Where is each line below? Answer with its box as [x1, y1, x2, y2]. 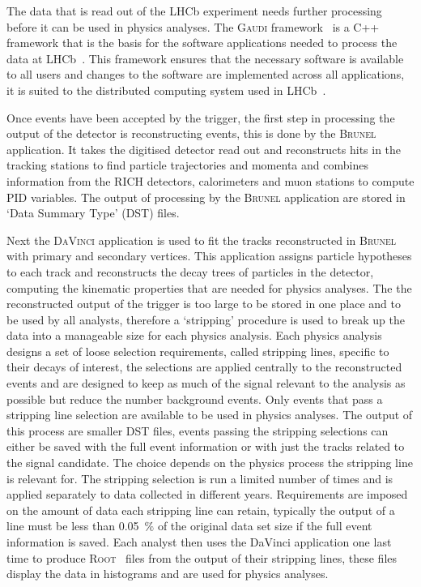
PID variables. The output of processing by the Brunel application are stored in [6, 188, 406, 205]
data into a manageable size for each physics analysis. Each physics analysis [6, 327, 382, 344]
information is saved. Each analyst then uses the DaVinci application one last [6, 533, 392, 550]
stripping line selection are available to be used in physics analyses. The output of [6, 406, 413, 423]
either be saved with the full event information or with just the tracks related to [6, 438, 405, 455]
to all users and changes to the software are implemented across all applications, [6, 66, 405, 83]
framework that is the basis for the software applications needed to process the [6, 34, 398, 51]
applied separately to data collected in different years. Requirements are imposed [6, 486, 408, 503]
